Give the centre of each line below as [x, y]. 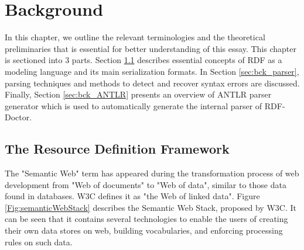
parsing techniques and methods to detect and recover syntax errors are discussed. [152, 83]
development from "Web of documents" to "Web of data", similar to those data [146, 184]
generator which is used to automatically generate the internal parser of [134, 105]
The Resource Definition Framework [117, 149]
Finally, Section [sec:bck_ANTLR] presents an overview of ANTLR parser [138, 94]
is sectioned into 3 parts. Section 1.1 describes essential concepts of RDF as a [144, 60]
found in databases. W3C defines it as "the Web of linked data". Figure [132, 196]
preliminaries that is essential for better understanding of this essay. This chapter [151, 48]
